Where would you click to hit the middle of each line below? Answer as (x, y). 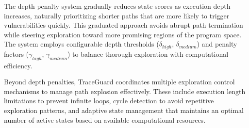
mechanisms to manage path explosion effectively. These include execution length (125, 91)
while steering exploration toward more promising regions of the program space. (123, 34)
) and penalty (217, 44)
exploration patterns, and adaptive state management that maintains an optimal (124, 110)
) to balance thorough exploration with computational (148, 54)
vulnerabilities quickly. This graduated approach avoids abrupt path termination (124, 25)
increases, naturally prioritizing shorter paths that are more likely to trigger (117, 15)
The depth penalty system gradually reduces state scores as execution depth (117, 6)
